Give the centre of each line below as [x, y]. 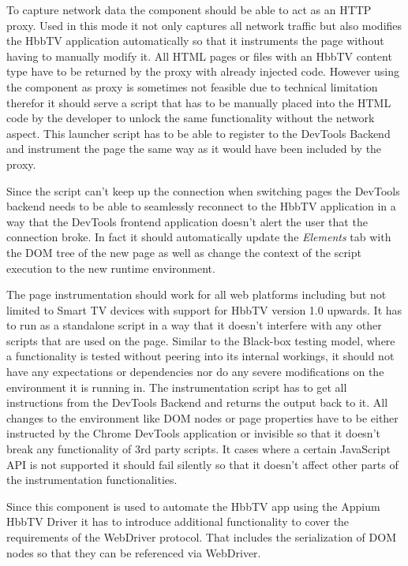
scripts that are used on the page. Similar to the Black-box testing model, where [201, 340]
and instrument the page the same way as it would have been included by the [194, 149]
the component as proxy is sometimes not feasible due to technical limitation [192, 86]
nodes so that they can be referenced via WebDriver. [134, 552]
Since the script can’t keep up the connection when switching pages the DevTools [203, 190]
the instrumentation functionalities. [92, 480]
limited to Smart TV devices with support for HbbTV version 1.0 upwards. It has [204, 309]
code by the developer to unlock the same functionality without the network [191, 118]
